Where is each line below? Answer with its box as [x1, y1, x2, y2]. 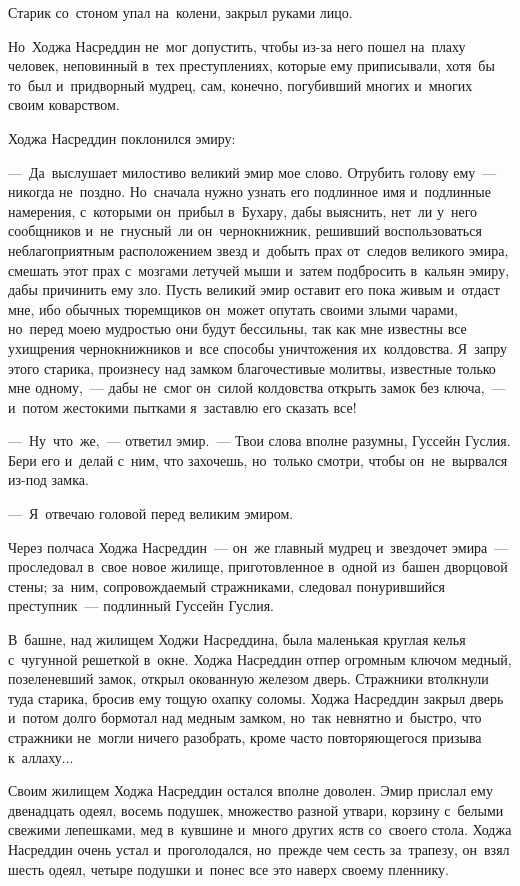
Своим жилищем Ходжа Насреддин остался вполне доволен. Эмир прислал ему [8, 780, 493, 801]
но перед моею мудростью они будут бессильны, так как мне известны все [8, 318, 467, 339]
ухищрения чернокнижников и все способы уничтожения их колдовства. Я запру [8, 337, 508, 358]
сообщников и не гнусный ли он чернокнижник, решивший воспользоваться [8, 220, 482, 241]
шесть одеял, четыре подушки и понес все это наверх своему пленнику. [8, 858, 449, 879]
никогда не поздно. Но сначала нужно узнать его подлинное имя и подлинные [8, 181, 491, 202]
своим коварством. [8, 94, 120, 115]
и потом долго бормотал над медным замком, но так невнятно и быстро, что [8, 707, 482, 728]
